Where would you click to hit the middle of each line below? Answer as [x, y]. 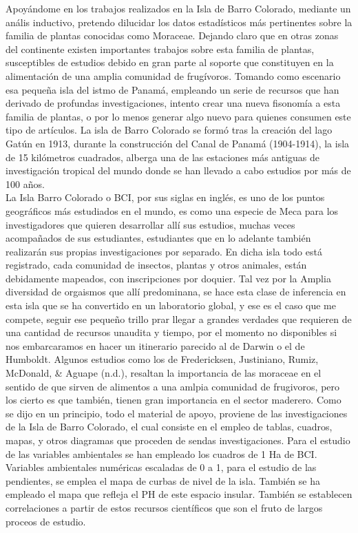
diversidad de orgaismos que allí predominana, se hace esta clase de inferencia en [176, 292]
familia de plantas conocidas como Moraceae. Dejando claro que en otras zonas [172, 35]
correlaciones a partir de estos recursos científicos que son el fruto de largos [164, 507]
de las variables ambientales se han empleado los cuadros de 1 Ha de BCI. [161, 453]
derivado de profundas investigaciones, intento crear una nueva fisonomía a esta [173, 103]
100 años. [25, 184]
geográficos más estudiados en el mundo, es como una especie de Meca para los [172, 210]
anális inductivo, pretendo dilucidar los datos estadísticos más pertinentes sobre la [179, 22]
